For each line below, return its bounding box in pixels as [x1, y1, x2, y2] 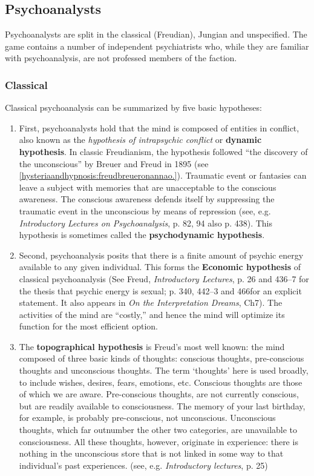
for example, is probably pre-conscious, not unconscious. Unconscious [19, 411, 276, 424]
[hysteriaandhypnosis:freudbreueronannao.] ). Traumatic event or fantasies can [19, 169, 307, 182]
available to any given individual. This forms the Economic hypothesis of [19, 260, 301, 273]
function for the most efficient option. [19, 320, 158, 332]
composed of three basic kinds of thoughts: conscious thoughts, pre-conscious [19, 352, 304, 365]
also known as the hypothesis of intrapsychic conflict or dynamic [19, 133, 262, 146]
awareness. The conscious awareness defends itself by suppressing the [19, 193, 275, 205]
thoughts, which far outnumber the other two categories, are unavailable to [19, 423, 298, 436]
